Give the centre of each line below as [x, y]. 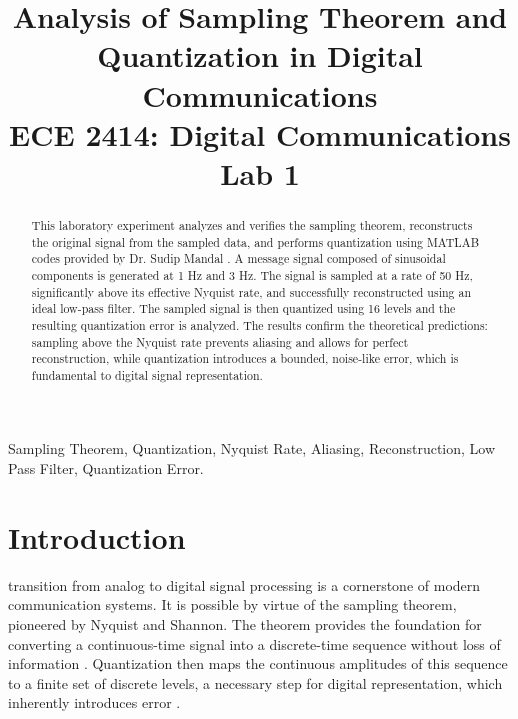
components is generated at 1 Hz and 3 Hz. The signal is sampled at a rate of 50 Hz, [252, 274]
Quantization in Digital [260, 55]
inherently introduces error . [94, 702]
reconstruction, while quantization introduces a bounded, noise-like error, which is [245, 358]
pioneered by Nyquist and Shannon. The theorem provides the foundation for [245, 623]
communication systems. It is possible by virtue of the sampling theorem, [232, 604]
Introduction [97, 536]
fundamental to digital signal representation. [147, 374]
